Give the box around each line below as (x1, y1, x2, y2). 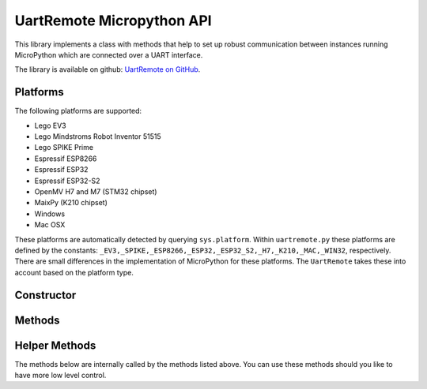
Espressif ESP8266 (34, 154, 97, 163)
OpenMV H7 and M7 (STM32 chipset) (34, 186, 157, 196)
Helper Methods (14, 339, 96, 352)
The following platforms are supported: (14, 107, 142, 116)
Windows (34, 209, 66, 219)
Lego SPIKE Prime (34, 143, 94, 152)
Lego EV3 (34, 121, 66, 130)
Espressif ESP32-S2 (34, 176, 100, 185)
